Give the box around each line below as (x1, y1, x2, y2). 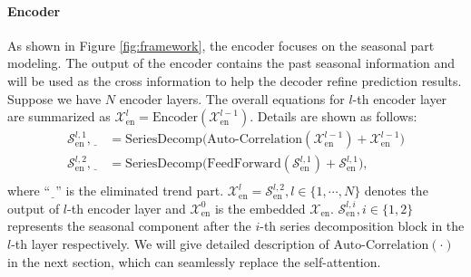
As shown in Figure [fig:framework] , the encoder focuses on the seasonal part (7, 35, 435, 54)
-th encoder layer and (67, 198, 186, 217)
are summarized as (7, 107, 111, 126)
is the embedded (214, 198, 306, 217)
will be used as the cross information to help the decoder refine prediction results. (7, 71, 462, 90)
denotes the (364, 181, 428, 200)
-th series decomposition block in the (260, 216, 465, 235)
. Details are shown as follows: (250, 107, 417, 126)
